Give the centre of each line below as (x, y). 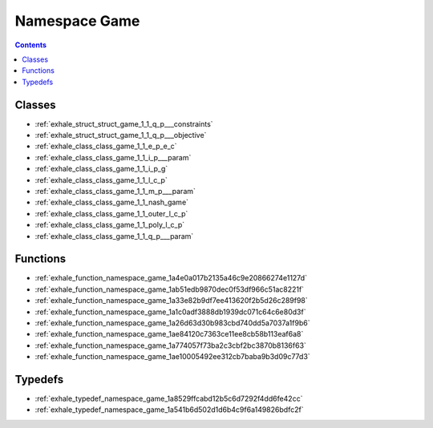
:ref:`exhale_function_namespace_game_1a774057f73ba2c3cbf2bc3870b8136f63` (170, 345)
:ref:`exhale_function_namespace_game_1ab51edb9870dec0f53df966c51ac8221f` (170, 289)
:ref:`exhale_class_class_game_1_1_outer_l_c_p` (111, 213)
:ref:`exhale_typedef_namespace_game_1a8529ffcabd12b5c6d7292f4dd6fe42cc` (169, 399)
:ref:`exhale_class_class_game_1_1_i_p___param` (113, 157)
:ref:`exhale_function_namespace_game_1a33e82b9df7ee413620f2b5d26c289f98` (171, 301)
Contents (31, 45)
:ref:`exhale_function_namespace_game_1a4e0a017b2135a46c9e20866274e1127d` (171, 278)
